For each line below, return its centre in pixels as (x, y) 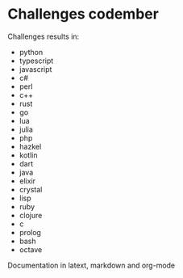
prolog (30, 232)
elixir (27, 181)
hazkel (30, 146)
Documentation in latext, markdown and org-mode (91, 265)
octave (31, 249)
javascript (35, 69)
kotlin (28, 155)
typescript (36, 61)
